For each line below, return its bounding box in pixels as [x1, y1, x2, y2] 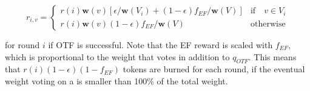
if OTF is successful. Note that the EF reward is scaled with [48, 39, 273, 51]
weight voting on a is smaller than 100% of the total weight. [5, 74, 228, 87]
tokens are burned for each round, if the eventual [123, 63, 305, 75]
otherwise [250, 19, 286, 28]
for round [5, 39, 40, 51]
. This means [248, 50, 297, 63]
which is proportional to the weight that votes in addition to [5, 50, 230, 63]
